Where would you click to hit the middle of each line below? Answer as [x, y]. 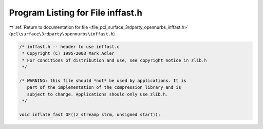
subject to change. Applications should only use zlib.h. [98, 94]
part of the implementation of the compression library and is [104, 88]
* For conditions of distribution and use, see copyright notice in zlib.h [114, 60]
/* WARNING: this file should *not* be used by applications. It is [103, 81]
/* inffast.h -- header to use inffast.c [69, 47]
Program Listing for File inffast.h [76, 13]
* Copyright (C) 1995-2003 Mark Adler [68, 54]
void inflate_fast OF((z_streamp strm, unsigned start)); [90, 114]
